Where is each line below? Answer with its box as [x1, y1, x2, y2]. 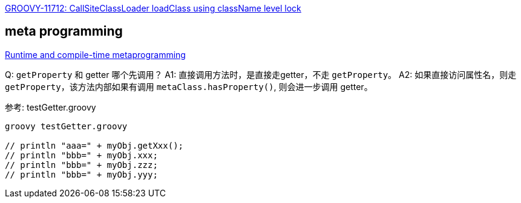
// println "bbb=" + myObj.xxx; [5, 150, 158, 160]
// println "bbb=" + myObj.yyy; [5, 169, 158, 179]
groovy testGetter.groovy [5, 121, 128, 131]
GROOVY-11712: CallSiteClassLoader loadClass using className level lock [5, 3, 301, 13]
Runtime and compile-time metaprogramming [5, 49, 186, 60]
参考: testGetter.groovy [5, 101, 96, 112]
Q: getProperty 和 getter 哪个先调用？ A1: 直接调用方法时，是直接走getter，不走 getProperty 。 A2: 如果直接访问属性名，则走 [5, 69, 517, 80]
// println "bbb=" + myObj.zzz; [5, 159, 158, 170]
